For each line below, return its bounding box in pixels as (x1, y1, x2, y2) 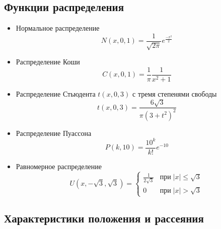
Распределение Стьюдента (16, 88, 96, 99)
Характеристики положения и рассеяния (4, 210, 204, 226)
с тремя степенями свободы (132, 88, 217, 99)
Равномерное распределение (16, 161, 102, 171)
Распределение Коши (16, 56, 80, 67)
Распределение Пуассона (16, 127, 92, 138)
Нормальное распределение (16, 23, 100, 33)
